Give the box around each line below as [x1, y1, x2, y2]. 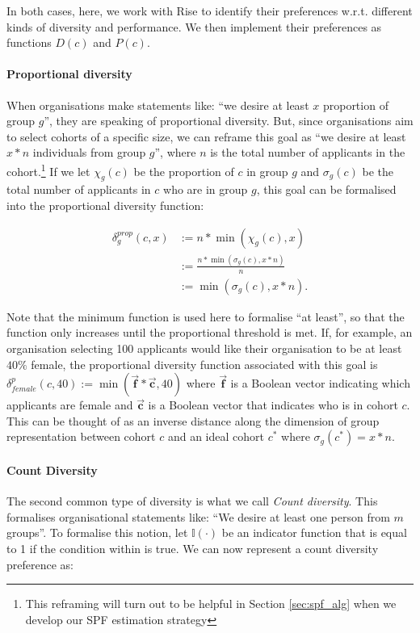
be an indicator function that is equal [221, 524, 407, 541]
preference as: [6, 555, 73, 572]
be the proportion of [133, 162, 234, 179]
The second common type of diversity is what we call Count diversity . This [6, 493, 378, 509]
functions [6, 34, 52, 51]
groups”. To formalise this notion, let [6, 524, 188, 541]
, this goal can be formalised [256, 181, 397, 198]
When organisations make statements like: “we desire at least [6, 96, 309, 113]
